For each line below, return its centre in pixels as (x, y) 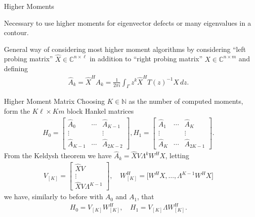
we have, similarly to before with (54, 196)
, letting (177, 155)
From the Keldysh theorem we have (58, 155)
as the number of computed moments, (186, 101)
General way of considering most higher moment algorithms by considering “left (125, 49)
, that (146, 196)
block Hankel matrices (100, 110)
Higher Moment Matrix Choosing (54, 101)
